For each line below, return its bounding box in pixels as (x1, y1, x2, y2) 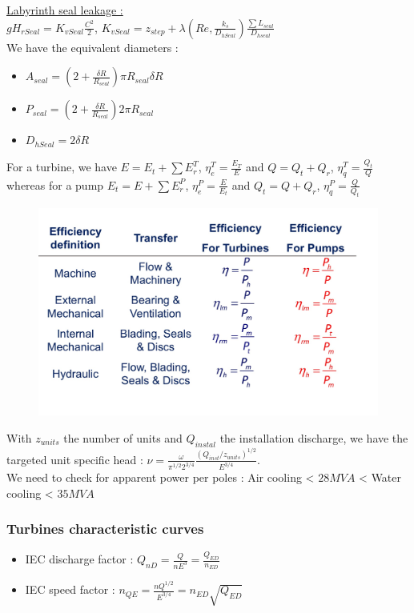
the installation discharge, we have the (219, 429, 408, 446)
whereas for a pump (6, 176, 104, 193)
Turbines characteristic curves (6, 519, 204, 539)
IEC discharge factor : (25, 551, 134, 567)
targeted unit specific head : (6, 451, 143, 467)
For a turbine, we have (6, 158, 117, 175)
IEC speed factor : (25, 581, 115, 598)
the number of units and (63, 429, 183, 446)
